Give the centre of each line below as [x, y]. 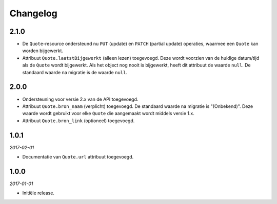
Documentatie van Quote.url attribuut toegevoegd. [78, 157]
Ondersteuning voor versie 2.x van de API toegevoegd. [80, 99]
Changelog [33, 13]
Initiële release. [38, 193]
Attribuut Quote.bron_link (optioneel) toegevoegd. [78, 121]
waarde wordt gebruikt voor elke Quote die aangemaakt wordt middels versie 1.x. [108, 114]
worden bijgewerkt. [43, 51]
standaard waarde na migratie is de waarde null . [75, 72]
